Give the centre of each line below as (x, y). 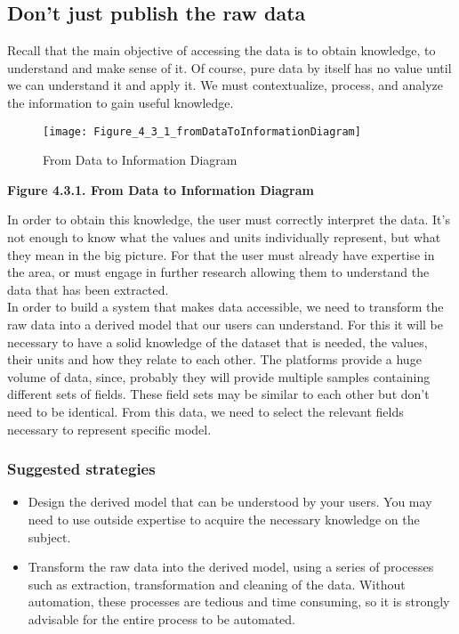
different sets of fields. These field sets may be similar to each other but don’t (218, 394)
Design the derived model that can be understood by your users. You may (230, 502)
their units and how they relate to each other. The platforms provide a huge (214, 359)
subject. (49, 536)
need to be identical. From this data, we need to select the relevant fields (205, 411)
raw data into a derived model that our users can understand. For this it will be (225, 324)
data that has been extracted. (88, 289)
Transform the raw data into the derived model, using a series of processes (231, 567)
